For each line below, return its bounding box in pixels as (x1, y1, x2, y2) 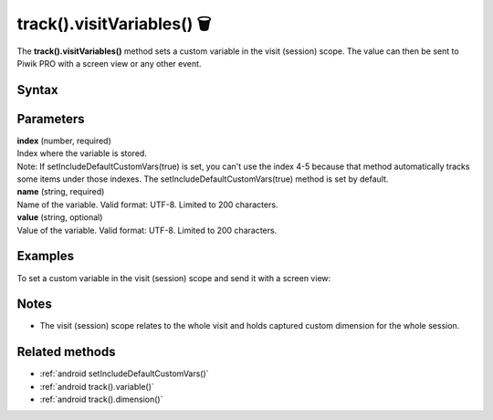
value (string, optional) (16, 212, 103, 223)
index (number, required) (16, 135, 111, 146)
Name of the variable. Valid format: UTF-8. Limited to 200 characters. (16, 199, 278, 210)
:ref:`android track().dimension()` (39, 394, 163, 405)
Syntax (16, 82, 58, 98)
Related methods (16, 344, 116, 360)
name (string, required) (16, 186, 105, 197)
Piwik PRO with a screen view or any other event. (16, 58, 202, 68)
